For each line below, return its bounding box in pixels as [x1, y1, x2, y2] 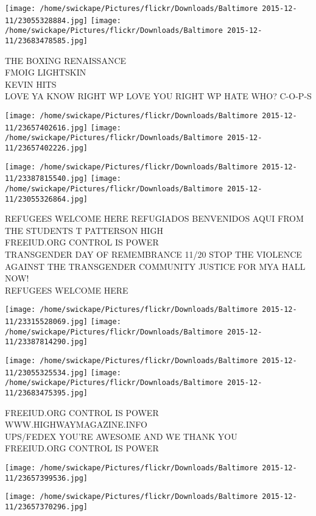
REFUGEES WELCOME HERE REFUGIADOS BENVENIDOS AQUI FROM [5, 212, 304, 225]
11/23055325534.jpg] [5, 368, 88, 377]
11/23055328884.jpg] [5, 16, 88, 25]
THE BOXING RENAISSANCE [5, 54, 127, 66]
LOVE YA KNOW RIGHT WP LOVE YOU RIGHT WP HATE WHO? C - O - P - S [5, 90, 312, 102]
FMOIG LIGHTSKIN [5, 66, 86, 79]
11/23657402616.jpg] [5, 123, 88, 132]
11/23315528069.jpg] [5, 317, 88, 327]
